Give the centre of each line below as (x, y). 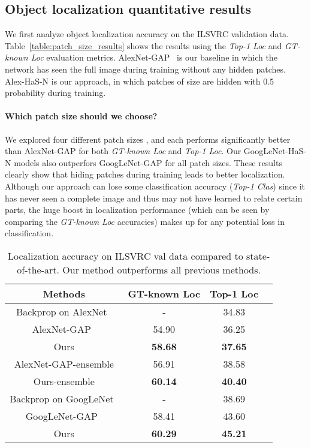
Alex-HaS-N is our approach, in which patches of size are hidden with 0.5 (140, 81)
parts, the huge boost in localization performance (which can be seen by (137, 210)
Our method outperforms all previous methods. (161, 269)
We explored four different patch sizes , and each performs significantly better (148, 139)
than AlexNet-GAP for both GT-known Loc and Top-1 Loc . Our (123, 151)
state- (258, 255)
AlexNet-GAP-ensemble (64, 363)
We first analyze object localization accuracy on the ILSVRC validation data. (147, 34)
